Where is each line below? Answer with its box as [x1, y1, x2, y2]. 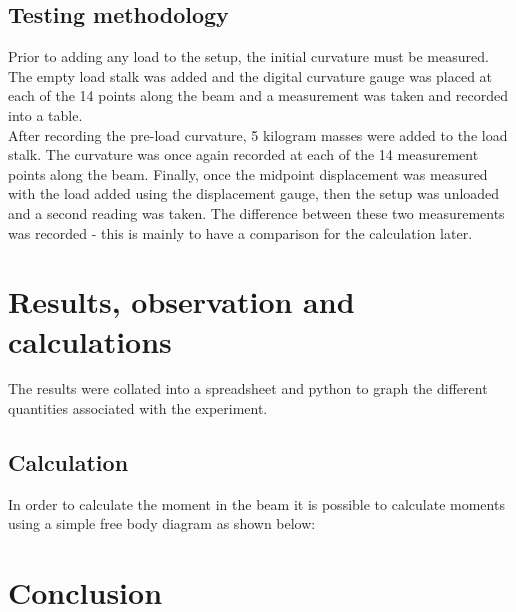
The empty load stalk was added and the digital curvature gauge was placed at [8, 65, 493, 86]
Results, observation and [8, 281, 355, 322]
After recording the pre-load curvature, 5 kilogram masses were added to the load [8, 124, 508, 145]
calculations [8, 320, 172, 361]
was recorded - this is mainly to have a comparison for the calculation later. [8, 222, 473, 243]
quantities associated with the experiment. [8, 398, 268, 419]
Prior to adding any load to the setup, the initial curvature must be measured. [8, 46, 489, 67]
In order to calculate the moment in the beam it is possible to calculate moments [8, 493, 505, 514]
